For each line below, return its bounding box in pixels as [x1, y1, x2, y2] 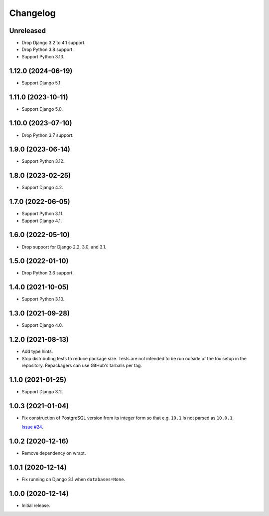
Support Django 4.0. [21, 322, 63, 328]
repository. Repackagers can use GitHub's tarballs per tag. [21, 362, 142, 368]
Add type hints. [21, 348, 53, 354]
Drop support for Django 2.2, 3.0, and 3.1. [21, 244, 107, 250]
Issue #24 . [21, 424, 43, 430]
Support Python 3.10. [21, 296, 65, 302]
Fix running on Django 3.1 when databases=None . [21, 477, 126, 482]
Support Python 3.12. [21, 158, 65, 164]
